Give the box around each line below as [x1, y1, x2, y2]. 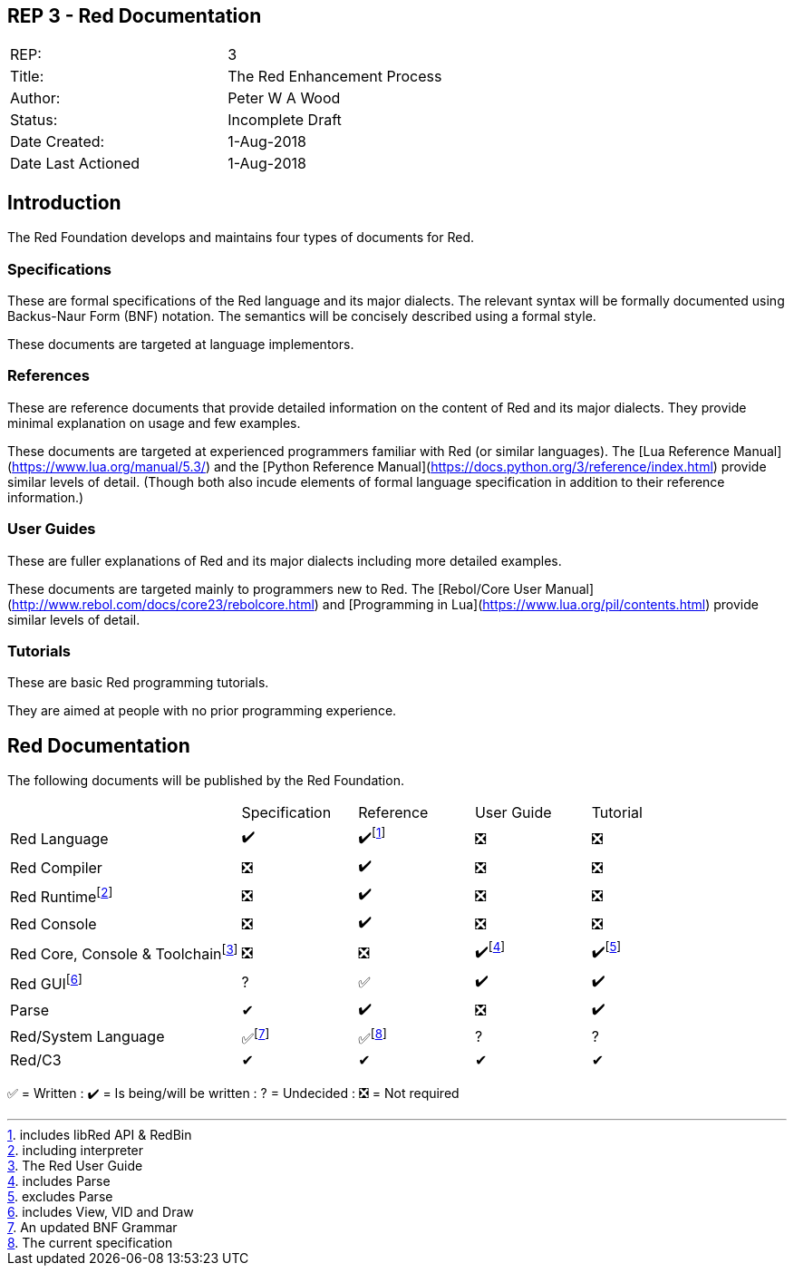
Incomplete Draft [228, 111, 342, 130]
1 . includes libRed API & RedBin [7, 1127, 192, 1143]
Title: [10, 67, 44, 86]
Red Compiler [10, 858, 102, 877]
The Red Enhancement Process [228, 67, 442, 86]
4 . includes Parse [7, 1173, 111, 1190]
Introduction [7, 190, 121, 214]
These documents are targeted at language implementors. [7, 336, 354, 353]
